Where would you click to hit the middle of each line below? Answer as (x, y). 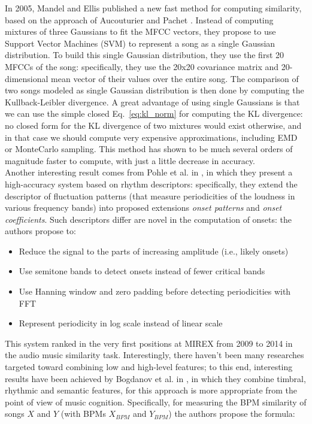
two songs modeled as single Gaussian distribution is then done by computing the (155, 90)
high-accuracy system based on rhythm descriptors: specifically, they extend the (151, 184)
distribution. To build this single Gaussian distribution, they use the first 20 (145, 55)
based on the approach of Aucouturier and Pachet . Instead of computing (139, 19)
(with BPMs (83, 414)
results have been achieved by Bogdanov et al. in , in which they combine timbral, (155, 378)
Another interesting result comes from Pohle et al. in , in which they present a (149, 172)
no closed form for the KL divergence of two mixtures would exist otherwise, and (153, 125)
